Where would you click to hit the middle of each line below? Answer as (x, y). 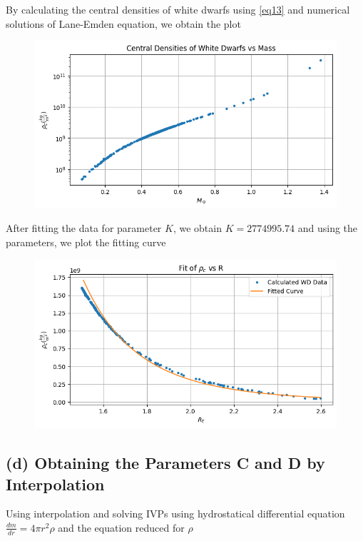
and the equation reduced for (121, 527)
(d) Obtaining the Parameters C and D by (165, 463)
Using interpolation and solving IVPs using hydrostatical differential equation (175, 514)
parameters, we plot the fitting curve (86, 242)
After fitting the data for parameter (84, 228)
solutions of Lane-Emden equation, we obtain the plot (123, 23)
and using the (328, 228)
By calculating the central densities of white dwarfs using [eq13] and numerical (178, 9)
